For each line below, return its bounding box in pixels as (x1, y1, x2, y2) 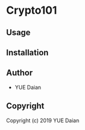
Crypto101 (6, 4, 58, 17)
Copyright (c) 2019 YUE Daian (6, 117, 80, 124)
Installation (6, 47, 49, 57)
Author (6, 68, 33, 78)
